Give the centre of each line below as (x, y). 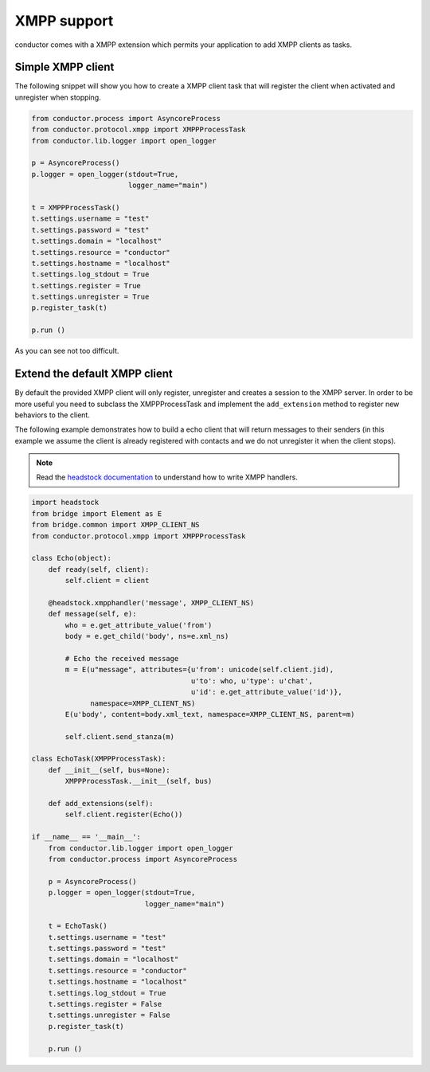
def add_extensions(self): (101, 804)
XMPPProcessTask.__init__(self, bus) (139, 781)
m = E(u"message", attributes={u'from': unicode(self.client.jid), (199, 670)
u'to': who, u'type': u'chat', (252, 681)
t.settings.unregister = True (90, 297)
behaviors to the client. (53, 415)
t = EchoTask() (78, 926)
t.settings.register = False (105, 1004)
